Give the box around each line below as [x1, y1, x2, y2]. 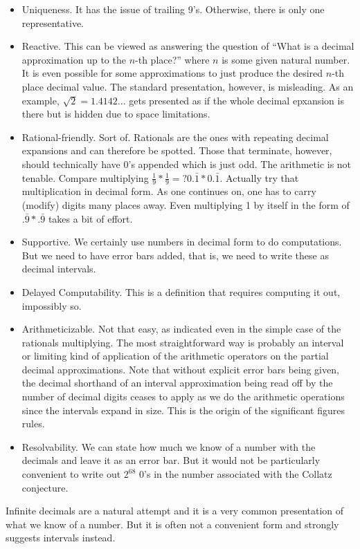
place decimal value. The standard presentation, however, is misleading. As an [21, 79, 354, 93]
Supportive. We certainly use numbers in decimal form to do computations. [21, 234, 342, 249]
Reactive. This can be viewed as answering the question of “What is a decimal [21, 39, 354, 53]
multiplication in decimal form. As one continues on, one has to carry [21, 184, 316, 198]
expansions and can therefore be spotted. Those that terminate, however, [21, 143, 332, 158]
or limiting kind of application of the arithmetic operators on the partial [21, 348, 329, 363]
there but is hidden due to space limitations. [21, 106, 210, 121]
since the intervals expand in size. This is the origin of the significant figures [21, 402, 345, 417]
